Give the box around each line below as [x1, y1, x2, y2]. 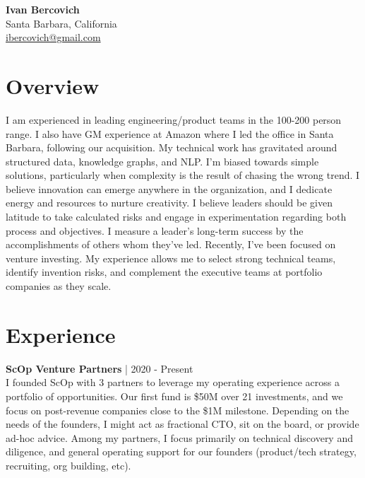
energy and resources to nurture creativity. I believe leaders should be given [6, 195, 333, 210]
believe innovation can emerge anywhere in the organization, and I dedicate [6, 181, 333, 196]
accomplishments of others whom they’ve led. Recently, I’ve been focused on [6, 237, 336, 252]
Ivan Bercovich [6, 2, 80, 16]
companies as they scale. [6, 279, 112, 293]
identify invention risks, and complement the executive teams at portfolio [6, 264, 323, 279]
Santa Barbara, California [6, 16, 117, 30]
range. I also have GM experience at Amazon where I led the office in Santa [6, 126, 334, 141]
